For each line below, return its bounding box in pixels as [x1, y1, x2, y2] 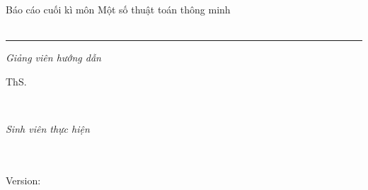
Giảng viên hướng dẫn [6, 50, 101, 65]
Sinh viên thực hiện [6, 121, 90, 136]
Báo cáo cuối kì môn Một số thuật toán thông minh [6, 2, 231, 16]
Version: [6, 172, 41, 187]
